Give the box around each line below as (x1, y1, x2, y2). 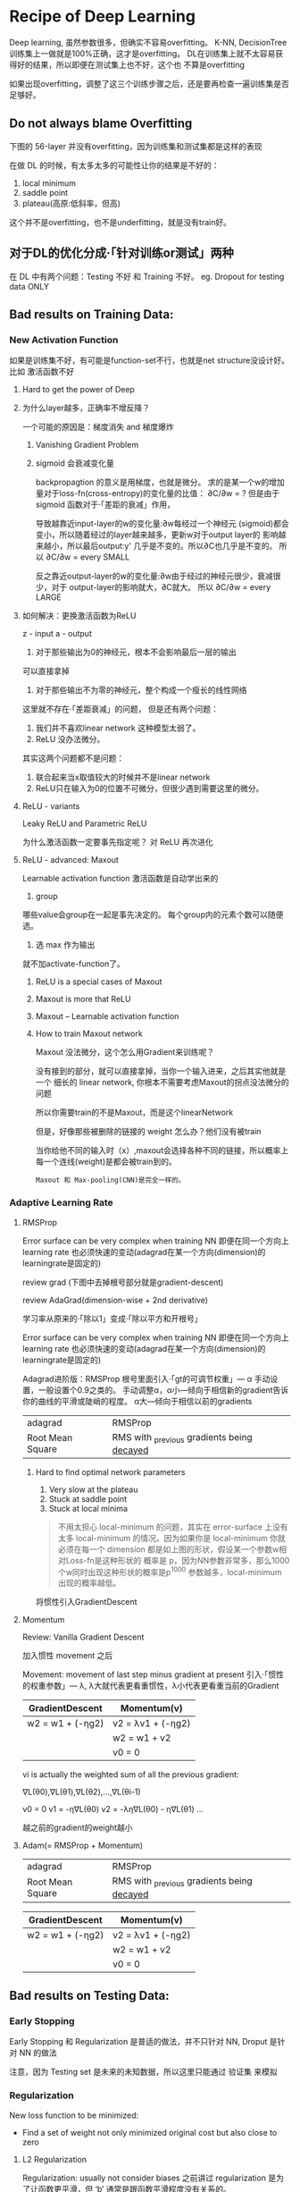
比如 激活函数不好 (9, 367, 74, 377)
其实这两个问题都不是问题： (21, 753, 125, 763)
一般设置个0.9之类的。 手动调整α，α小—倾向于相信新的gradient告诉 (37, 1384, 289, 1395)
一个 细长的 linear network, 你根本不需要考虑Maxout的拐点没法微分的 (35, 1077, 289, 1088)
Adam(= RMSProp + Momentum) (21, 1840, 144, 1851)
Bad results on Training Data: (9, 307, 174, 322)
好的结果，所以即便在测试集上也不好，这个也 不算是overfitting (16, 59, 246, 70)
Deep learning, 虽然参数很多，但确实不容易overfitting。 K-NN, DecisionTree (9, 37, 287, 47)
